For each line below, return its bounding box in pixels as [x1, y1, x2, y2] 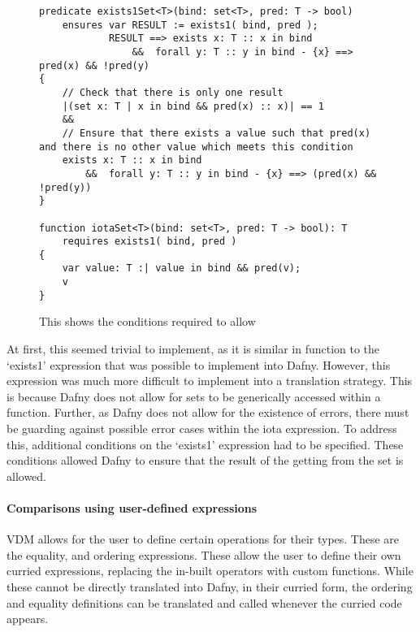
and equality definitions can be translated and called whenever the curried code [6, 594, 402, 611]
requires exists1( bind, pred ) [62, 236, 237, 248]
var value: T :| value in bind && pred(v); [62, 262, 301, 275]
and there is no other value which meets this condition [39, 141, 353, 153]
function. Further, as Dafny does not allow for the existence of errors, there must [6, 404, 409, 421]
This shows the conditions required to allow [39, 313, 256, 330]
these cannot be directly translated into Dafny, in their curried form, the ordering [6, 578, 413, 595]
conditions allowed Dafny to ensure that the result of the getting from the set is [6, 452, 404, 469]
